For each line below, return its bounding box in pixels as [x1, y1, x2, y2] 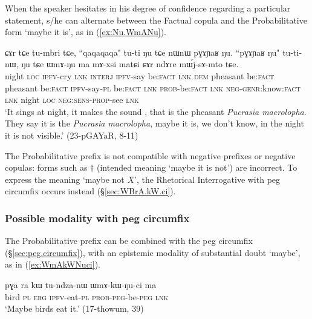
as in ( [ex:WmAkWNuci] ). [5, 258, 101, 271]
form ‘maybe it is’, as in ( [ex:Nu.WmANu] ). [5, 25, 167, 38]
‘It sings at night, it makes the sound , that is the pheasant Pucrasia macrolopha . [5, 105, 307, 117]
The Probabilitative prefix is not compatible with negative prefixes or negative [5, 149, 296, 162]
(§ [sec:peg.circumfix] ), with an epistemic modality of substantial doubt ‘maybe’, [5, 246, 301, 258]
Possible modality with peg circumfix [5, 210, 190, 225]
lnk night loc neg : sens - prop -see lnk [5, 93, 139, 106]
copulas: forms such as [5, 161, 88, 174]
